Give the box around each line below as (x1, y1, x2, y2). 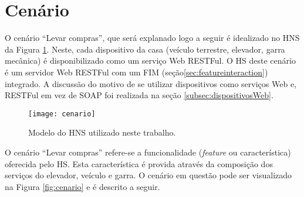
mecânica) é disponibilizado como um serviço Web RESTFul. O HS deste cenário (5, 54, 296, 67)
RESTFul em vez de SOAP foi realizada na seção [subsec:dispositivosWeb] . (5, 89, 273, 101)
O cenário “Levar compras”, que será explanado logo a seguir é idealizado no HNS (5, 32, 300, 44)
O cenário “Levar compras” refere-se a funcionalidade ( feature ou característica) (5, 146, 291, 158)
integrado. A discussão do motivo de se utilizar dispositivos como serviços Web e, (5, 77, 296, 89)
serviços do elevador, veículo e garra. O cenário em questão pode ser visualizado (5, 169, 292, 181)
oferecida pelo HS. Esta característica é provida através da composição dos (5, 157, 273, 170)
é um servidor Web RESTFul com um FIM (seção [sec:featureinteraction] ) (5, 65, 268, 78)
